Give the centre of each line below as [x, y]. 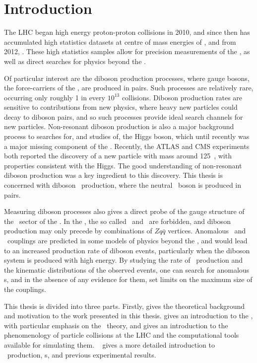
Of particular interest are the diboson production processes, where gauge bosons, [127, 78]
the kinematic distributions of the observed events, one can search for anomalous [127, 269]
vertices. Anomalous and [207, 231]
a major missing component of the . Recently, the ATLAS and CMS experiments [127, 146]
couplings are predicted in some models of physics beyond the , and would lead [127, 240]
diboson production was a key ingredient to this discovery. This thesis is [113, 175]
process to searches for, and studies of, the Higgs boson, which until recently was [127, 136]
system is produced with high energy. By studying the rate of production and [123, 260]
